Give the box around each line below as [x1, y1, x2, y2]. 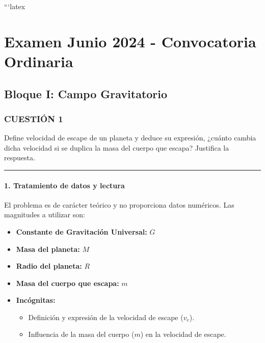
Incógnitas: [16, 295, 56, 305]
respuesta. [4, 152, 35, 163]
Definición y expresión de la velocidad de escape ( [28, 311, 183, 322]
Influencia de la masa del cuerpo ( [28, 329, 135, 339]
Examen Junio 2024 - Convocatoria [4, 31, 256, 51]
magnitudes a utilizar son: [4, 209, 85, 220]
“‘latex [4, 1, 25, 11]
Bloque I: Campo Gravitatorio [4, 85, 168, 101]
